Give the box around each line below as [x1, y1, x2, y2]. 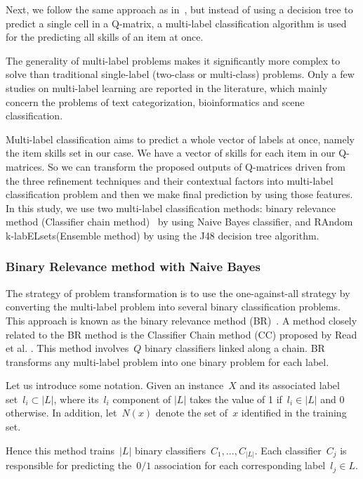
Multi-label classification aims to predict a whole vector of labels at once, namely [6, 131, 355, 146]
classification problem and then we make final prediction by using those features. [6, 187, 353, 202]
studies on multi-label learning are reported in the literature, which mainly [6, 80, 328, 95]
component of [112, 391, 171, 406]
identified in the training [241, 405, 347, 420]
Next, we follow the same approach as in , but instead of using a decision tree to [6, 2, 353, 16]
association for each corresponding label [154, 458, 326, 473]
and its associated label [239, 378, 340, 393]
